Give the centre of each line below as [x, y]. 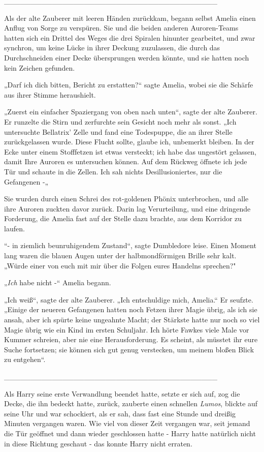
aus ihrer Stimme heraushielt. [50, 94]
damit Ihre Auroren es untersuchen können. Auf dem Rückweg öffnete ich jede [126, 161]
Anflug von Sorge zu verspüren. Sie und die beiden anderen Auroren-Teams [121, 28]
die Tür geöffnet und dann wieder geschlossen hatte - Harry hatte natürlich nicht [130, 433]
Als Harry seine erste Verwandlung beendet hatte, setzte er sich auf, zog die [122, 393]
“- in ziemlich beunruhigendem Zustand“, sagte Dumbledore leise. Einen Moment [130, 245]
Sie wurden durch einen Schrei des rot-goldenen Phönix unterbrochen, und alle [126, 199]
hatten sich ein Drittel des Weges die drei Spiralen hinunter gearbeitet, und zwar [130, 37]
